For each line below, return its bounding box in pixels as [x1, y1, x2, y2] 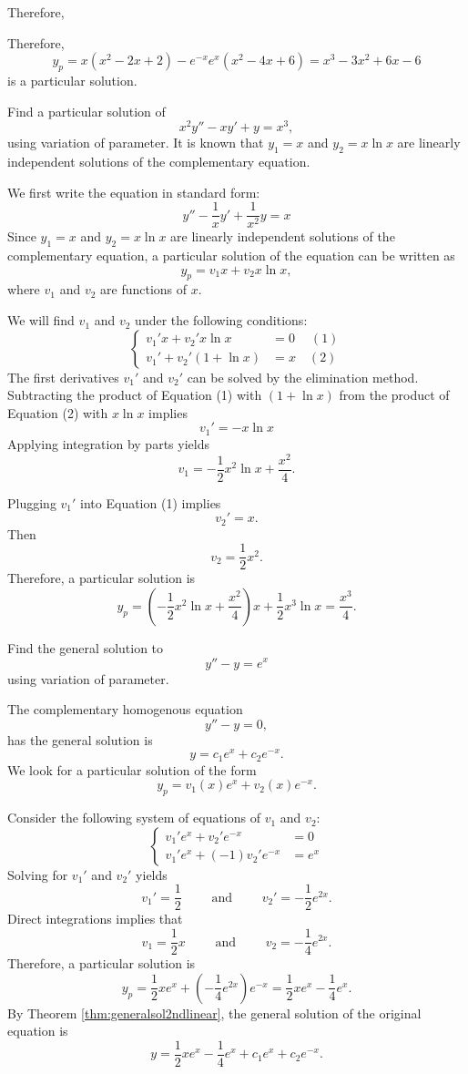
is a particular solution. [7, 70, 137, 89]
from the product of [339, 385, 450, 404]
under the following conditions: [135, 311, 308, 330]
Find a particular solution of [7, 101, 166, 120]
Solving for [7, 864, 68, 884]
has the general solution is [7, 730, 153, 749]
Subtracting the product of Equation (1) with [7, 385, 262, 404]
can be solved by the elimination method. [187, 367, 419, 386]
